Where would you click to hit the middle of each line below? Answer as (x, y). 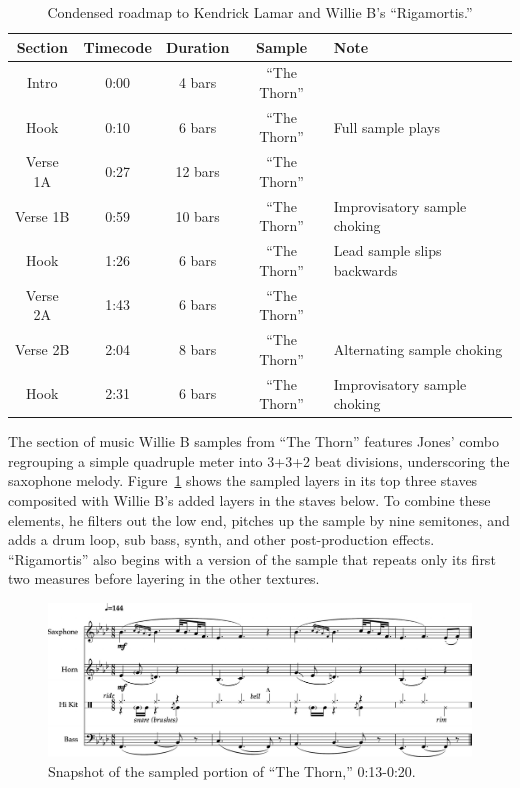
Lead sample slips (387, 250)
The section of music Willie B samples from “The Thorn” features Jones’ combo (253, 441)
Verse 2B (42, 348)
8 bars (197, 348)
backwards (365, 269)
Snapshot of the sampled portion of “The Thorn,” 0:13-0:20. (232, 770)
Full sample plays (386, 126)
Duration (197, 46)
